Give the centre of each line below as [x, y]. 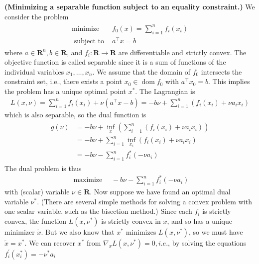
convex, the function [36, 220]
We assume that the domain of [143, 71]
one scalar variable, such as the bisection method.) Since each [98, 211]
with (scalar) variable [37, 192]
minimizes [141, 231]
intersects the [221, 71]
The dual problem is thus [43, 168]
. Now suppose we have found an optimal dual [160, 192]
